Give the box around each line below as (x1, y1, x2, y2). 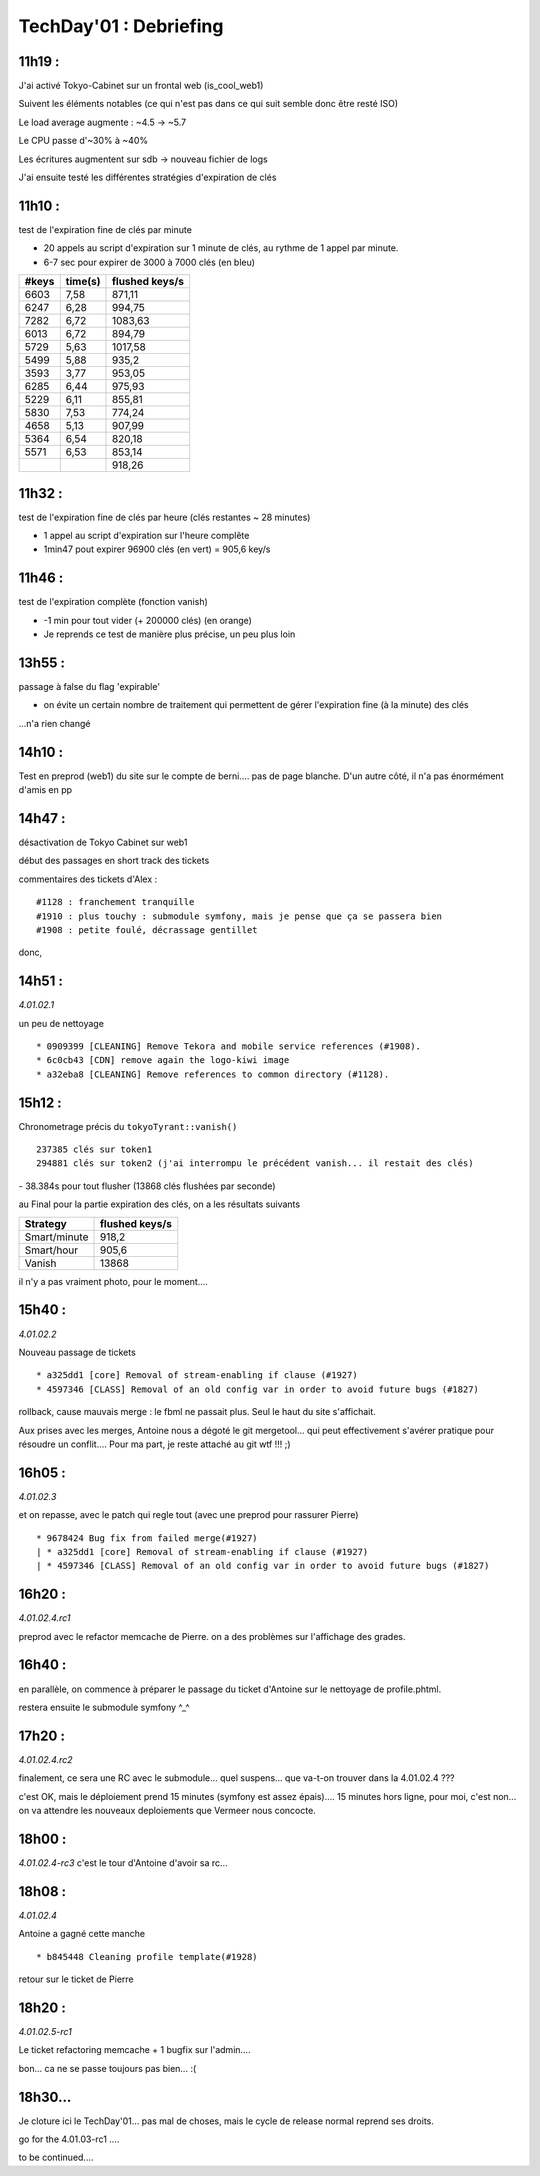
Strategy (24, 1216, 67, 1230)
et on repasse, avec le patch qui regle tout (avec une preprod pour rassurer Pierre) (18, 1509, 359, 1521)
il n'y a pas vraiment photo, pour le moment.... (18, 1275, 209, 1287)
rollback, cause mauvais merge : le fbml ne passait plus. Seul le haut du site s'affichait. (18, 1406, 377, 1418)
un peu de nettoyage (18, 1017, 105, 1029)
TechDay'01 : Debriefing (18, 15, 224, 37)
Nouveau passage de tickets (18, 1346, 137, 1358)
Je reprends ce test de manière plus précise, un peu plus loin (43, 628, 296, 640)
